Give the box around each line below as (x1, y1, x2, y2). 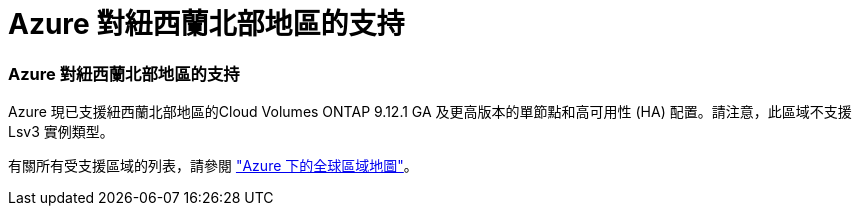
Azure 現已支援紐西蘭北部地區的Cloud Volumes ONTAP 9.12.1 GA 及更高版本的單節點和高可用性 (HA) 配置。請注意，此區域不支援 (8, 103, 852, 121)
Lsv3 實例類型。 (8, 123, 114, 141)
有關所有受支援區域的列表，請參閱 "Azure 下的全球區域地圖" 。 (8, 157, 418, 175)
